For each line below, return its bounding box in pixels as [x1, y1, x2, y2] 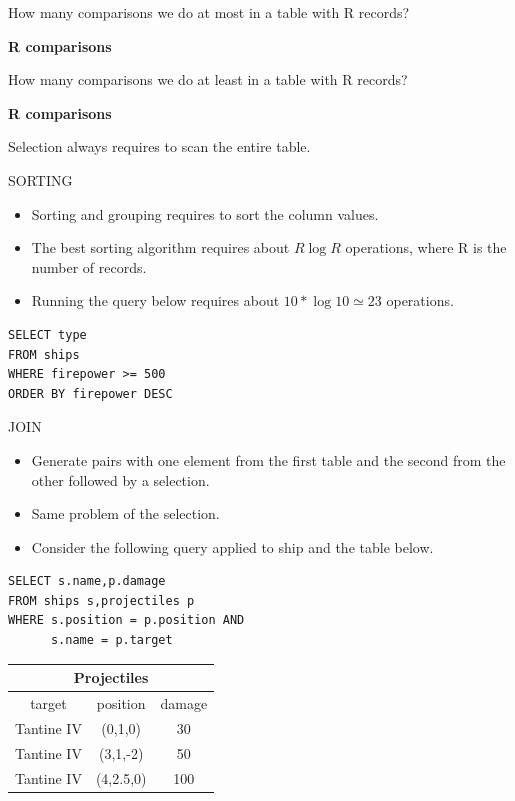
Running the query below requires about [31, 290, 280, 311]
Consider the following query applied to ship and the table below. [31, 536, 434, 557]
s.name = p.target [50, 633, 173, 648]
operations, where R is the [345, 237, 507, 258]
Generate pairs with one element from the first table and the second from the [31, 449, 506, 470]
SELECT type [8, 327, 87, 342]
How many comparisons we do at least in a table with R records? [8, 69, 408, 90]
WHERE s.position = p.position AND [8, 613, 245, 628]
